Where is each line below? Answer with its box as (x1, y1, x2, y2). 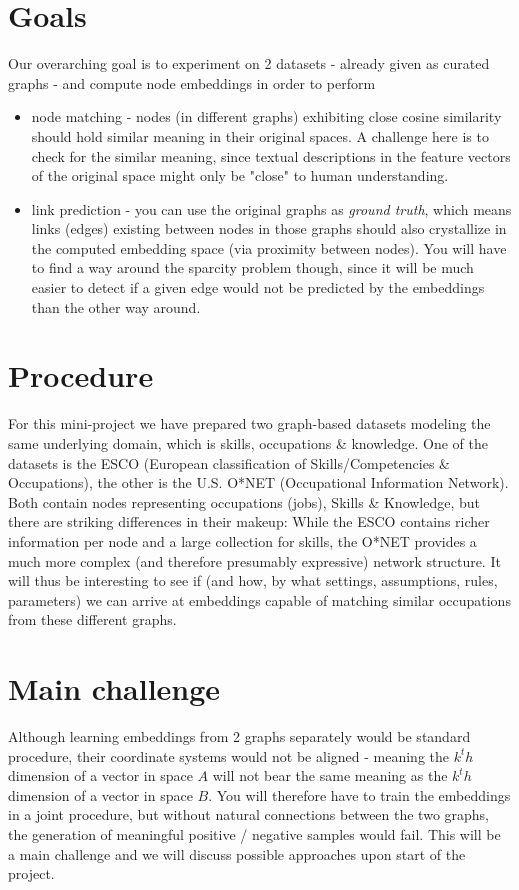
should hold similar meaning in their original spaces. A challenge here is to (31, 125, 489, 146)
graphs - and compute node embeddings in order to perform (8, 72, 376, 93)
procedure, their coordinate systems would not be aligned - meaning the (8, 745, 449, 766)
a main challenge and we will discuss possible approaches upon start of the (8, 843, 466, 864)
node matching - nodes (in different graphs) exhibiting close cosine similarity (31, 106, 502, 127)
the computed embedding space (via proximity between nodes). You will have (31, 237, 507, 258)
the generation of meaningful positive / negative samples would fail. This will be (8, 824, 501, 844)
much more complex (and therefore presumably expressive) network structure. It (8, 550, 501, 571)
